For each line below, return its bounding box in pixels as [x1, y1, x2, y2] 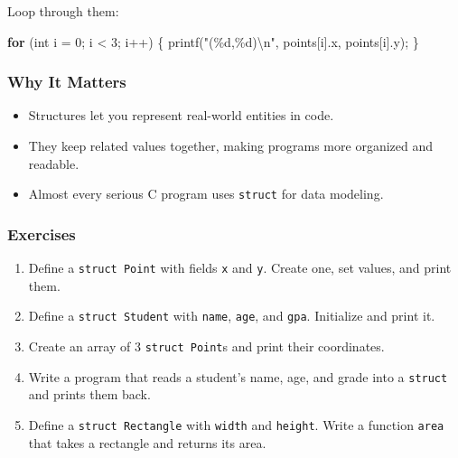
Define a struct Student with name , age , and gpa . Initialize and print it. [28, 306, 435, 325]
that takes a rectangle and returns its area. [28, 433, 266, 452]
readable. [28, 154, 79, 173]
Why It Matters [7, 70, 126, 93]
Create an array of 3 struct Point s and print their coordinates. [28, 336, 385, 355]
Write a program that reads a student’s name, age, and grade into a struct [28, 367, 448, 386]
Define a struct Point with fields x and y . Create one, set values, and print [28, 258, 452, 277]
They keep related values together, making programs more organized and [28, 136, 433, 154]
